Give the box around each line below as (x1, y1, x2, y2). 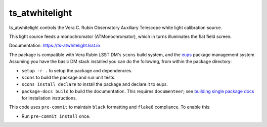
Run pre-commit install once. (21, 113, 91, 119)
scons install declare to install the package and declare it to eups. (21, 81, 168, 87)
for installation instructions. (21, 95, 77, 101)
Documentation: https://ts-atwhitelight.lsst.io (9, 42, 100, 49)
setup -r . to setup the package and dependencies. (21, 67, 133, 73)
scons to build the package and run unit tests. (21, 74, 116, 80)
